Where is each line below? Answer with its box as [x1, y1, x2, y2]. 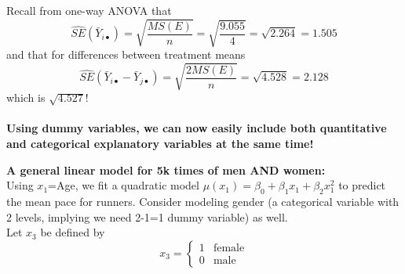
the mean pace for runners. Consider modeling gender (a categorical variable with [6, 193, 400, 210]
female [213, 243, 245, 254]
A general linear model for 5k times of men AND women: [6, 161, 326, 178]
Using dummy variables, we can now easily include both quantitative [6, 120, 387, 136]
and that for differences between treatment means [6, 46, 246, 63]
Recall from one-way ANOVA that [6, 2, 172, 18]
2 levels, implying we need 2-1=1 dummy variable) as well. [6, 208, 288, 225]
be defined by [40, 224, 105, 240]
